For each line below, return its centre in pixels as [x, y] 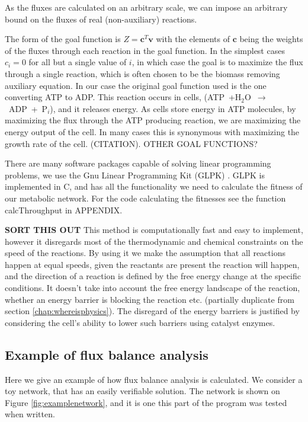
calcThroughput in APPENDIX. [64, 210]
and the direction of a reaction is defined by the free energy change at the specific [153, 276]
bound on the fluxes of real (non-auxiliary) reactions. [101, 19]
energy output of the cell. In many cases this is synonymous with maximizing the [152, 131]
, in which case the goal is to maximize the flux [217, 62]
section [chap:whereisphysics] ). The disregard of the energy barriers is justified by [152, 311]
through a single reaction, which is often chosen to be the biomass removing [142, 73]
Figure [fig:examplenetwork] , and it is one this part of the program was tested [146, 402]
